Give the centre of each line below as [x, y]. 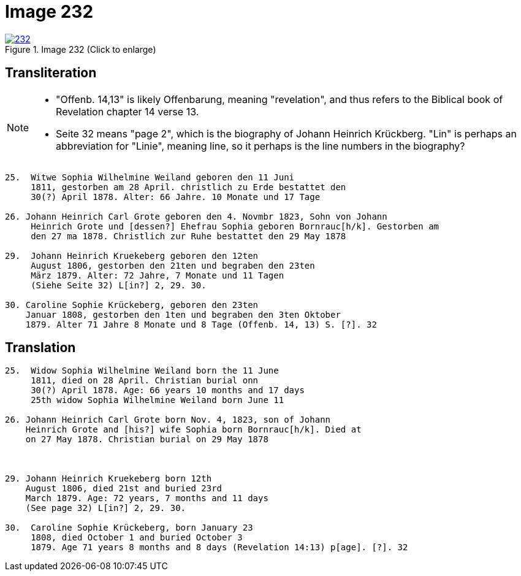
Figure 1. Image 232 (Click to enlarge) [81, 49]
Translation [40, 348]
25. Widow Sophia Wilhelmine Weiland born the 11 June [142, 371]
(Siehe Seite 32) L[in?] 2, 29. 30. [119, 285]
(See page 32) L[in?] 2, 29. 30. [106, 508]
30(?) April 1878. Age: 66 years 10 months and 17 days [168, 390]
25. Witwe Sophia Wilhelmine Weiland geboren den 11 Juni [150, 177]
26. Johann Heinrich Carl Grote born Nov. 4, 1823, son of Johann [168, 420]
